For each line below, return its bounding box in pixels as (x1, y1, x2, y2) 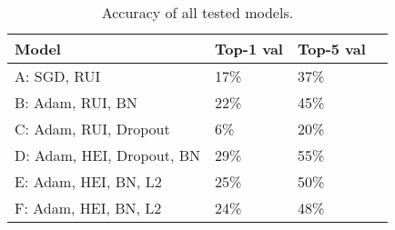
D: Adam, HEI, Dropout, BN (15, 145, 201, 165)
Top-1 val (215, 38, 283, 59)
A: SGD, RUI (15, 65, 101, 86)
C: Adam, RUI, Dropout (15, 118, 170, 139)
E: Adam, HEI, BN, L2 (15, 171, 162, 192)
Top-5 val (297, 38, 366, 59)
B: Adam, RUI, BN (15, 92, 137, 113)
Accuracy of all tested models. (101, 2, 294, 23)
